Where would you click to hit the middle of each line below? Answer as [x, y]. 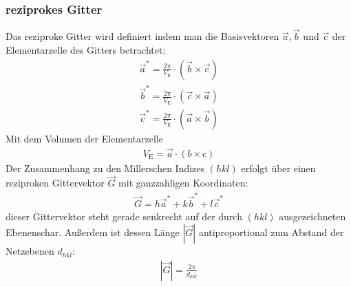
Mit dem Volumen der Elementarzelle [84, 138]
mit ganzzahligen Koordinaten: [183, 183]
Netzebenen [30, 251]
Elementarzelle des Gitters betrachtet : [86, 50]
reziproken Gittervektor [55, 183]
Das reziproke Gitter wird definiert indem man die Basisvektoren [142, 36]
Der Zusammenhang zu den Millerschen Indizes [105, 168]
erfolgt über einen [278, 168]
